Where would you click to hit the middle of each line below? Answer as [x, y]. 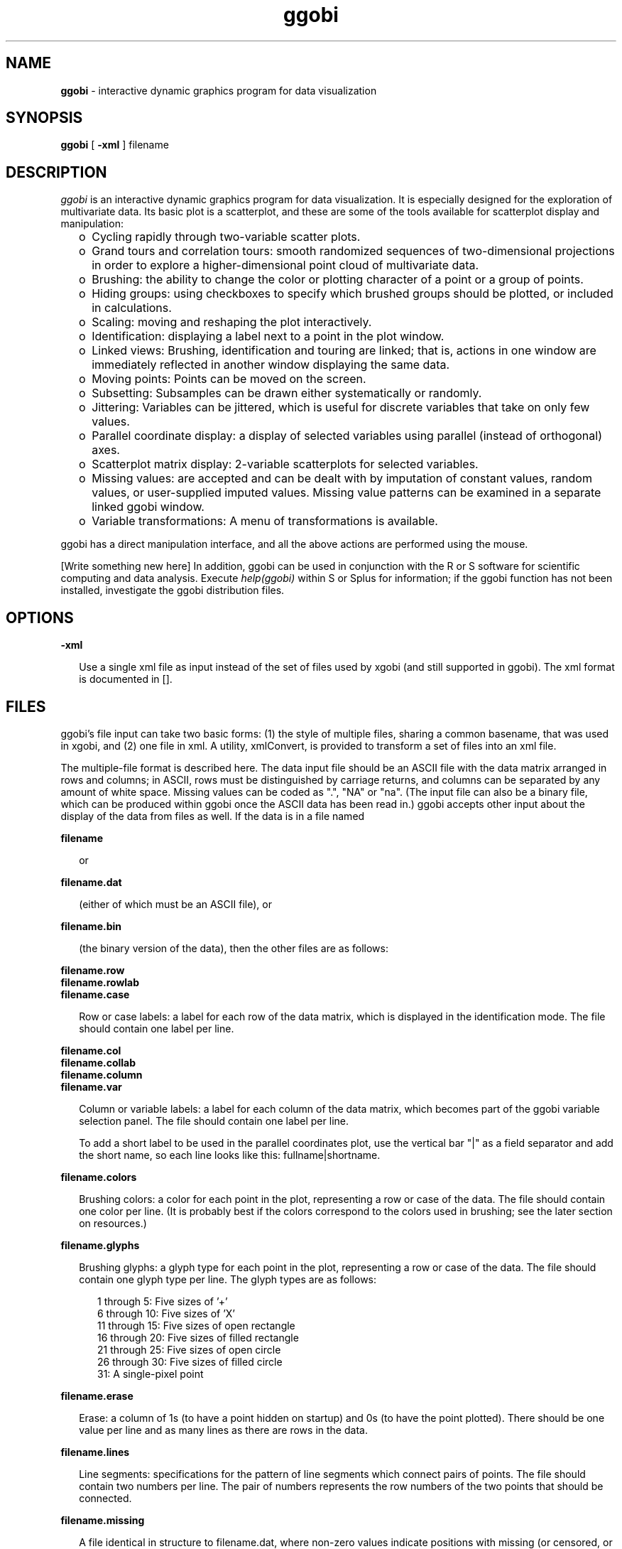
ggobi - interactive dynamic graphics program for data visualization [219, 90]
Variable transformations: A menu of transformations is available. [265, 521]
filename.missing [103, 1520]
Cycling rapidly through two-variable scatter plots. [226, 237]
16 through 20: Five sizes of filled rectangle [198, 1337]
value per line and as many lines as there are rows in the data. [223, 1430]
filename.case [95, 994]
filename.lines [95, 1452]
